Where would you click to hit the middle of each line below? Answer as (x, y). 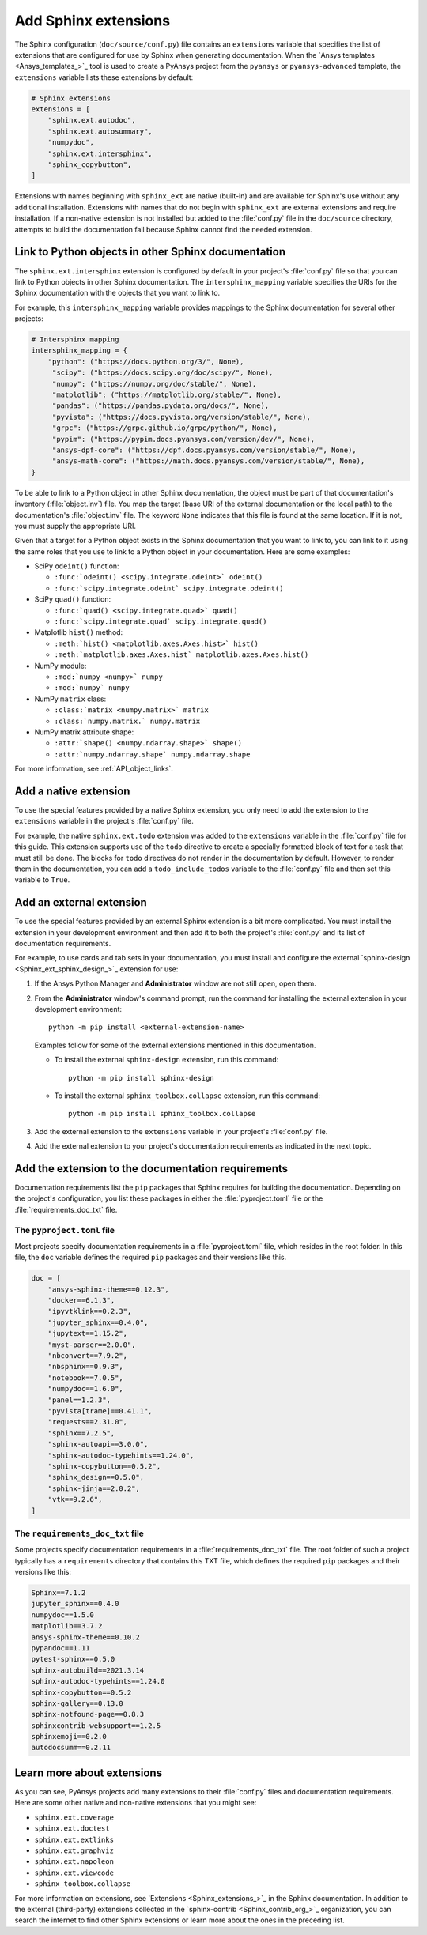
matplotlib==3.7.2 (67, 1626)
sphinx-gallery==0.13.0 (77, 1703)
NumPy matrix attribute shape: (84, 732)
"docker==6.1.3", (81, 1301)
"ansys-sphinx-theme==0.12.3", (108, 1289)
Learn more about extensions (88, 1773)
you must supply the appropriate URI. (76, 526)
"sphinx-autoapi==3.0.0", (98, 1444)
